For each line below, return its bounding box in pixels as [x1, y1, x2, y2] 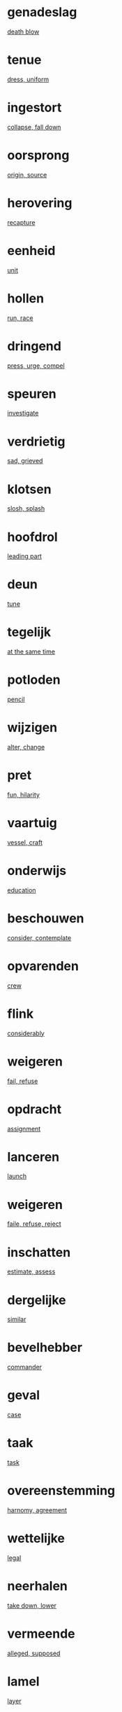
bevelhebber [7, 1339, 82, 1355]
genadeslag [7, 4, 77, 20]
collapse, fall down [7, 123, 61, 131]
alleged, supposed [7, 1649, 61, 1657]
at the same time [7, 647, 56, 656]
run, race [7, 313, 33, 322]
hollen [7, 290, 44, 306]
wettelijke [7, 1531, 65, 1547]
